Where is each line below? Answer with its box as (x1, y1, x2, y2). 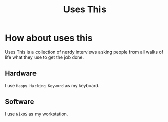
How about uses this (5, 32, 93, 44)
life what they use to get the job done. (5, 54, 84, 60)
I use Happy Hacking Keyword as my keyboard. (5, 82, 100, 88)
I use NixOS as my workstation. (5, 111, 69, 117)
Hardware (5, 69, 37, 78)
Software (5, 98, 35, 106)
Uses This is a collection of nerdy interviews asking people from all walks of (5, 49, 163, 55)
